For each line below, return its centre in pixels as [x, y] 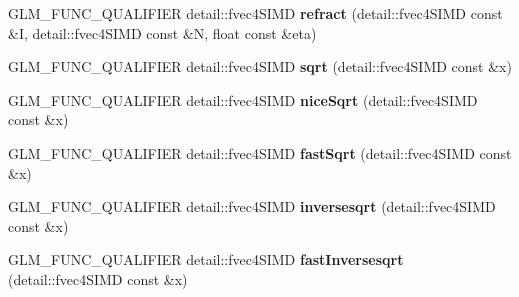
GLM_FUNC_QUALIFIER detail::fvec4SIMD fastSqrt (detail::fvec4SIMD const [260, 152]
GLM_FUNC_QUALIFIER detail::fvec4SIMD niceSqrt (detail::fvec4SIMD [243, 99]
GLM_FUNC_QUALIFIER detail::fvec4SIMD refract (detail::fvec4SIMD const [255, 13]
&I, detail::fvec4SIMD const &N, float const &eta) [162, 32]
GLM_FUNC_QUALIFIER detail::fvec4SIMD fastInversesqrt [206, 259]
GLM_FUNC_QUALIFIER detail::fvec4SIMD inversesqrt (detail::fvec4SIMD [252, 206]
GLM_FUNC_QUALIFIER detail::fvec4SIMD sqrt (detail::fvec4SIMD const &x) [260, 66]
